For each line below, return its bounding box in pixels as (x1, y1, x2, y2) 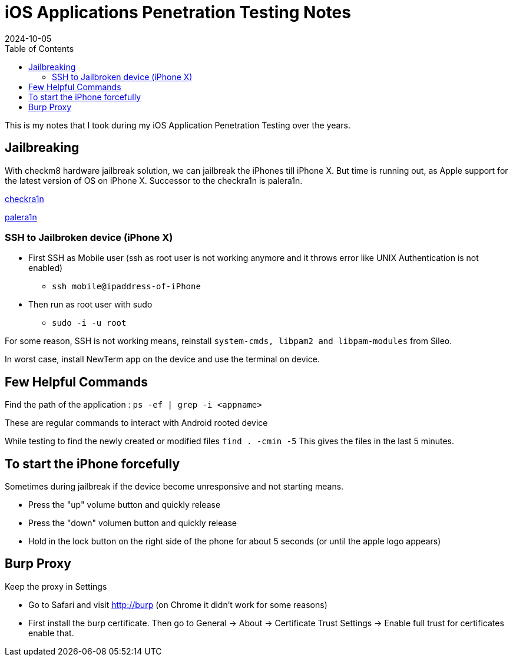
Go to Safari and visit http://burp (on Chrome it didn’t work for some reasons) (28, 599, 327, 610)
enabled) (28, 263, 63, 273)
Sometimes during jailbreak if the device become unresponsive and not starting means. (5, 481, 344, 492)
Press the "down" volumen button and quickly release (28, 518, 237, 528)
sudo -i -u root (52, 318, 127, 328)
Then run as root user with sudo (28, 299, 153, 310)
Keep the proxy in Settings (5, 581, 107, 591)
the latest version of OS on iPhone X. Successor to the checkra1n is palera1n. (5, 175, 303, 186)
